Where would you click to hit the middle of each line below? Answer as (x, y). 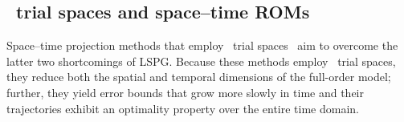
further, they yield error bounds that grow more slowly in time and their (186, 92)
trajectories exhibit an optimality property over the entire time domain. (183, 108)
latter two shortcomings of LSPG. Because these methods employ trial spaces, (201, 61)
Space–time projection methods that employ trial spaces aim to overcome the (202, 45)
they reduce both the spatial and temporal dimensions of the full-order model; (199, 77)
